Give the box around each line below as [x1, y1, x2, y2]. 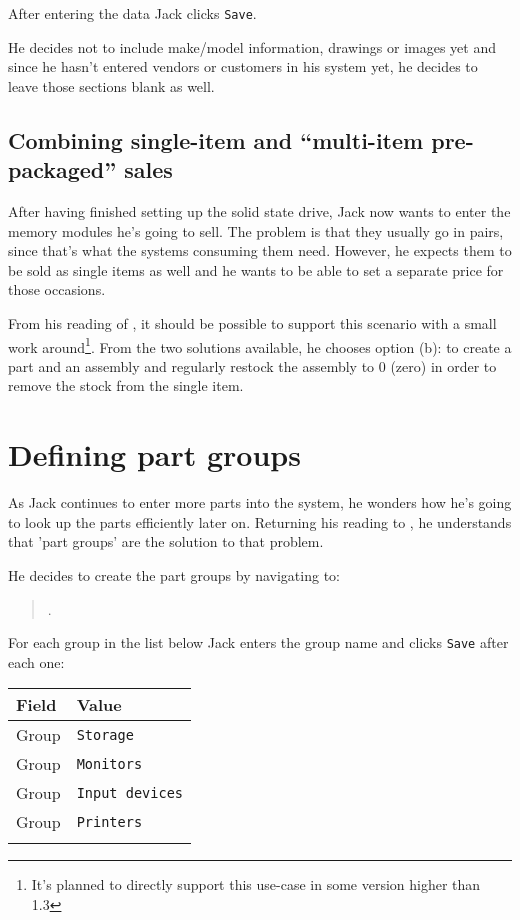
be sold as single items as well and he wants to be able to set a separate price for [8, 259, 504, 280]
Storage [76, 726, 134, 743]
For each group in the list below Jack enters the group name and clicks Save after [8, 632, 509, 653]
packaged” [8, 154, 117, 185]
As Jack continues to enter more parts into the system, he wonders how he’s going [8, 492, 512, 513]
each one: [8, 651, 65, 672]
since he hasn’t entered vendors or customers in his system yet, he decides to [8, 56, 478, 77]
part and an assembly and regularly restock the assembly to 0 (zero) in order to [8, 355, 497, 376]
